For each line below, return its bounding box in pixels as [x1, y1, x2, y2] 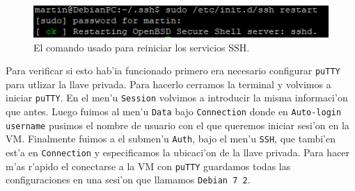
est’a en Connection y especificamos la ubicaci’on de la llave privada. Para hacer [6, 144, 350, 159]
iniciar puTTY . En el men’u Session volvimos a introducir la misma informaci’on [6, 90, 348, 105]
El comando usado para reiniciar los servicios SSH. [33, 40, 250, 54]
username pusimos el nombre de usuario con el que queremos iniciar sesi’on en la [6, 117, 349, 132]
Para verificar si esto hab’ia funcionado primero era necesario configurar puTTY [6, 63, 340, 78]
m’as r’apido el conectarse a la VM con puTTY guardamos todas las [6, 158, 291, 173]
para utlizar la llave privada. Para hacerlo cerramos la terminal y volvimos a [6, 76, 331, 91]
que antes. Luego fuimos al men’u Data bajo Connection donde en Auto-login [6, 104, 342, 118]
